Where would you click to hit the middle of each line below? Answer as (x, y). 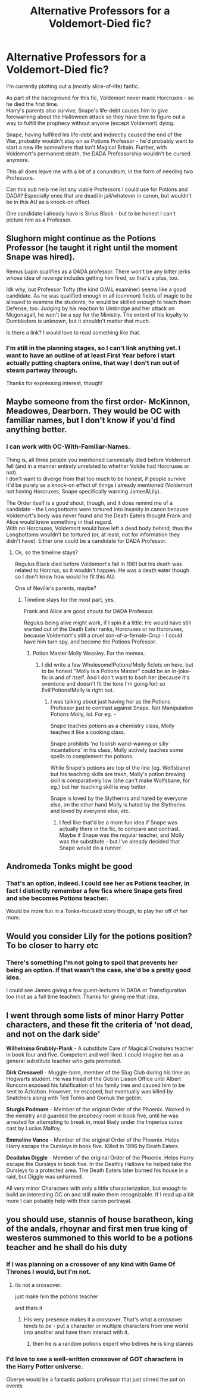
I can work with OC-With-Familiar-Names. (68, 446)
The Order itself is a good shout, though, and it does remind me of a (90, 503)
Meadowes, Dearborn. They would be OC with (93, 411)
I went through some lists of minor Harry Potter (95, 1015)
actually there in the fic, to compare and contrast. (120, 829)
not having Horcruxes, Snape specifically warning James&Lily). (84, 491)
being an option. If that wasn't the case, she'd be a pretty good (99, 970)
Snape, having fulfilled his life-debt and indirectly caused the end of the (94, 135)
